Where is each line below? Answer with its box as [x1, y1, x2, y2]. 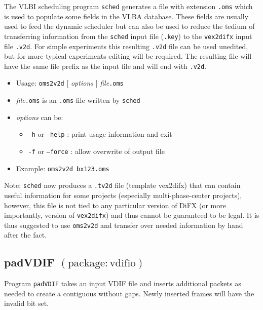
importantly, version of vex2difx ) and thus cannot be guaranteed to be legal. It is [4, 210, 259, 220]
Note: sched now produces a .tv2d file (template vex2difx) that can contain [4, 180, 241, 190]
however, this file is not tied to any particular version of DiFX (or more [4, 200, 226, 210]
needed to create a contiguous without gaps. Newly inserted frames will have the [4, 288, 254, 298]
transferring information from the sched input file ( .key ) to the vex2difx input [4, 30, 252, 41]
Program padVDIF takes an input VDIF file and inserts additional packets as [4, 278, 241, 289]
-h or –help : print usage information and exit [28, 129, 172, 139]
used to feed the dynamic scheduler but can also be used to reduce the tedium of [4, 21, 255, 31]
